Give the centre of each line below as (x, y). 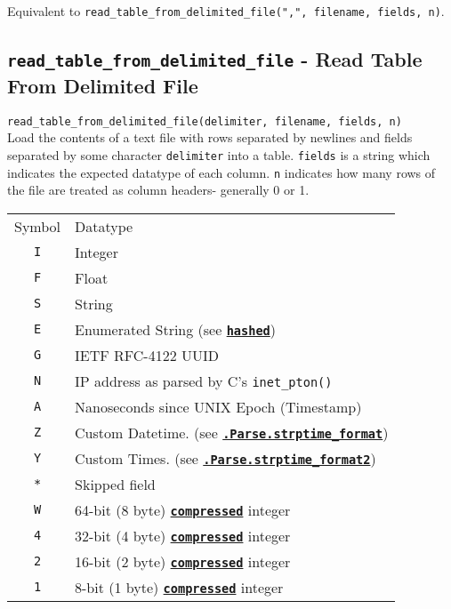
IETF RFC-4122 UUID (147, 355)
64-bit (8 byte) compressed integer (183, 509)
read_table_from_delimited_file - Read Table (215, 59)
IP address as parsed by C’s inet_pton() (204, 381)
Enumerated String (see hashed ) (175, 329)
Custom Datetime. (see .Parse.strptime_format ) (232, 432)
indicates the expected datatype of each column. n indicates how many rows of (221, 172)
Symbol (38, 226)
